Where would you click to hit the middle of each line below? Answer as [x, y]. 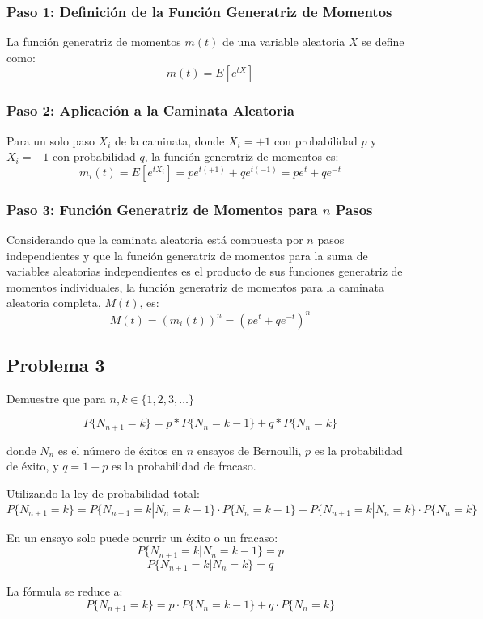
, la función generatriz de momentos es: [241, 156]
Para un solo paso [51, 140]
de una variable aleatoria [284, 42]
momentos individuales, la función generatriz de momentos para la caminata [196, 286]
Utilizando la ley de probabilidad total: [103, 493]
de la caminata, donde [169, 140]
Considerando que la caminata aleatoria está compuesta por [155, 240]
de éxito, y [33, 466]
